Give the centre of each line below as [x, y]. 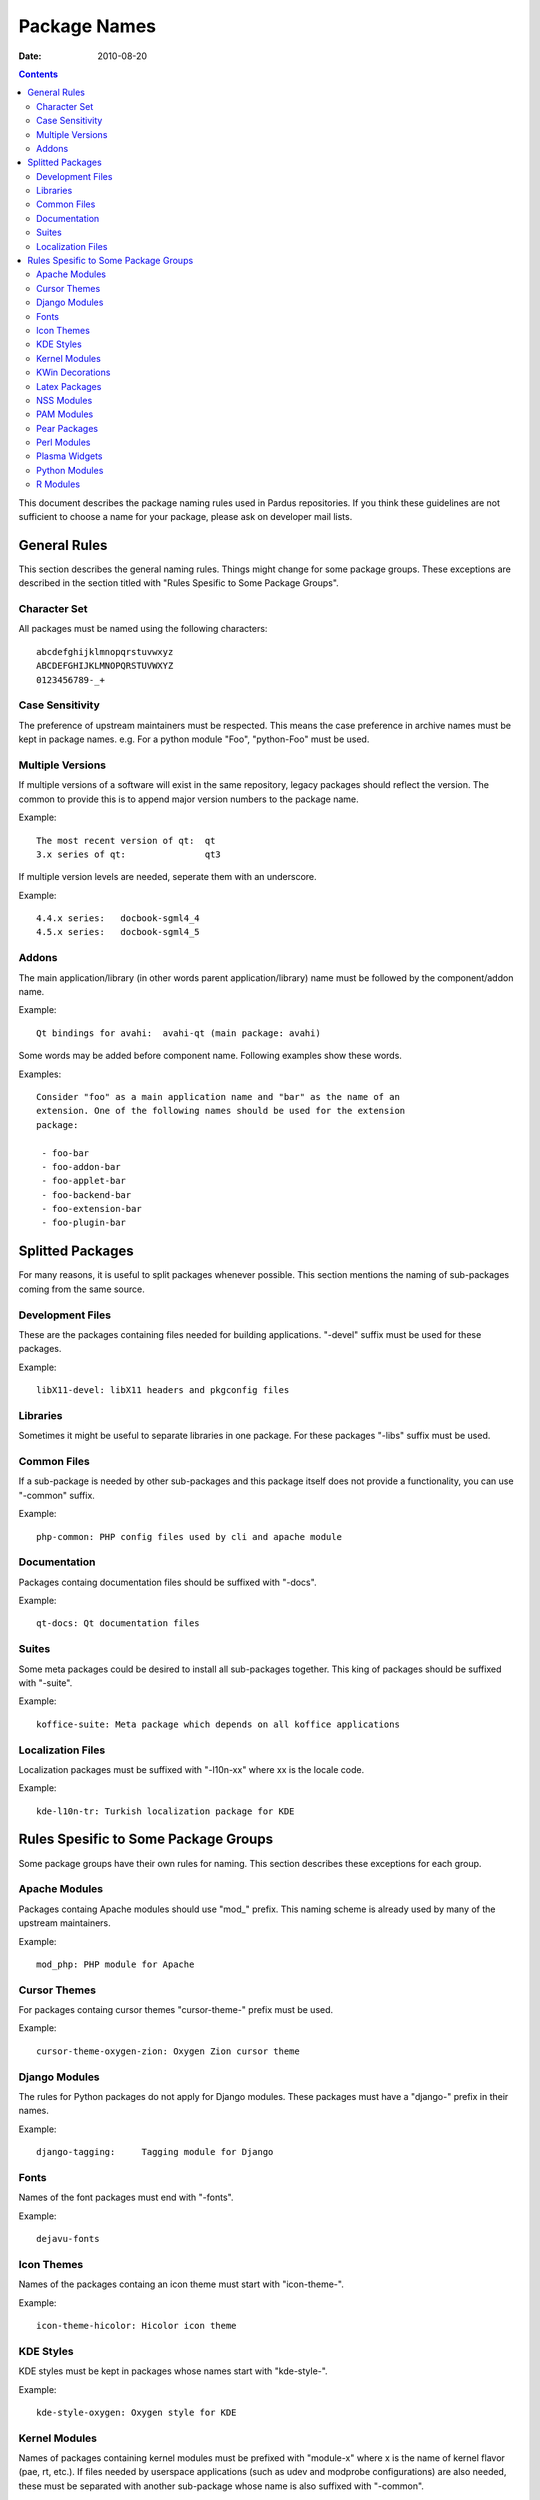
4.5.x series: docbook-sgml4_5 [118, 932]
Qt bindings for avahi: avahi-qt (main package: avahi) [179, 1033]
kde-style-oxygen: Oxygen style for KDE [136, 2412]
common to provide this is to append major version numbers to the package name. [188, 799]
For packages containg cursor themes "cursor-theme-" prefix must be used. [176, 2010]
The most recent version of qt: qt [126, 840]
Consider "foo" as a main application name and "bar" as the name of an [218, 1096]
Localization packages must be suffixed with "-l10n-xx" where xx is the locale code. [191, 1769]
